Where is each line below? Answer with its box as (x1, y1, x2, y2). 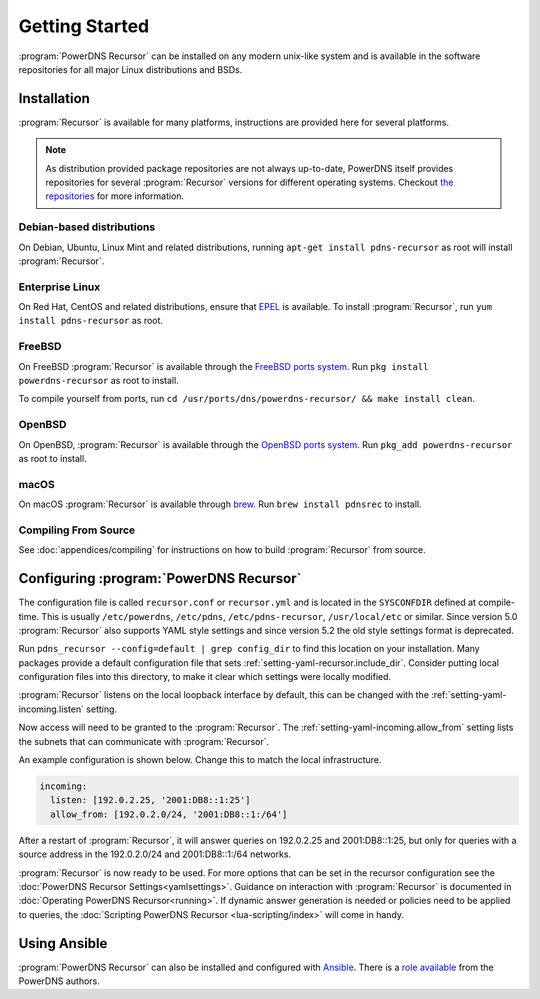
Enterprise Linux (18, 280, 101, 294)
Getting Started (18, 15, 150, 37)
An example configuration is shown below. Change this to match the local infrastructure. (18, 754, 382, 766)
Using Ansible (18, 935, 108, 952)
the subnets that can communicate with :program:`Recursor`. (18, 735, 270, 747)
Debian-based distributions (18, 220, 156, 234)
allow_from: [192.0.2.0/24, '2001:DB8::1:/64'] (50, 808, 288, 820)
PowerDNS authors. (18, 975, 100, 987)
